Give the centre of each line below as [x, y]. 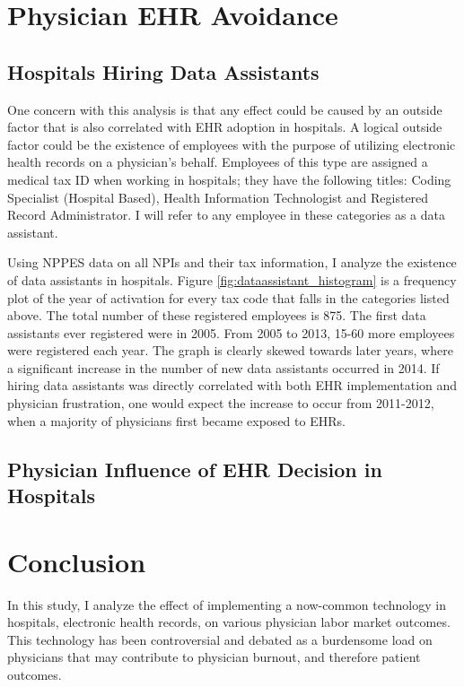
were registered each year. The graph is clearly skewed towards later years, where [230, 350]
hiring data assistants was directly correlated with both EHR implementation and [232, 385]
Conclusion [77, 561]
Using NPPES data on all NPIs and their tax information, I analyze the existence [232, 262]
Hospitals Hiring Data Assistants [163, 71]
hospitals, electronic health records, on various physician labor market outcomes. [229, 622]
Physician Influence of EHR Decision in [195, 469]
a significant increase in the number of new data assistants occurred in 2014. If [223, 367]
